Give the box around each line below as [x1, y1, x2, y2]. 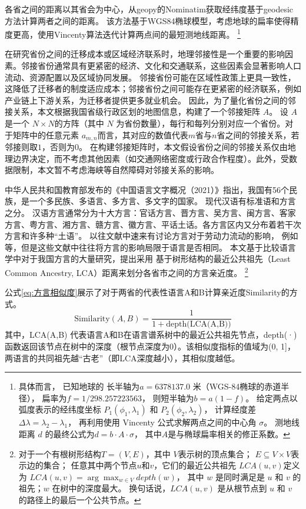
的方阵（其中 [54, 117, 104, 129]
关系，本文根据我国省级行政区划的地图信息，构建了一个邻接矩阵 [12, 105, 260, 118]
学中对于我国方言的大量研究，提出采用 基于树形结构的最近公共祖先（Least [5, 252, 291, 265]
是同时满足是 [215, 470, 265, 483]
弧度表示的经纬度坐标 [18, 403, 101, 415]
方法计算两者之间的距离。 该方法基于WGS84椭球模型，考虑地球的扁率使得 [5, 14, 291, 26]
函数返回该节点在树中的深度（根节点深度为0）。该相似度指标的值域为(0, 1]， [5, 340, 295, 352]
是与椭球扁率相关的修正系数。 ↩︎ [168, 428, 290, 440]
